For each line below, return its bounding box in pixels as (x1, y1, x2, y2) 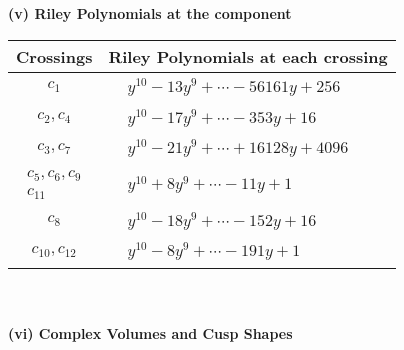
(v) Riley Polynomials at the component (8, 3, 292, 23)
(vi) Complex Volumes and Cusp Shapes (8, 322, 293, 343)
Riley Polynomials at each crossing (108, 44, 388, 68)
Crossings (16, 44, 93, 68)
